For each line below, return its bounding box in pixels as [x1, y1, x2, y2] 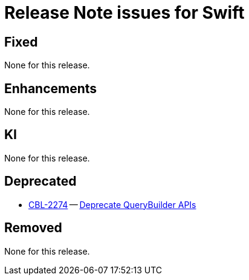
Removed [4, 220, 62, 236]
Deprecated [4, 174, 77, 189]
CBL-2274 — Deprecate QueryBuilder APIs [28, 199, 196, 210]
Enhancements [4, 80, 97, 96]
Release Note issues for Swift [4, 2, 245, 23]
